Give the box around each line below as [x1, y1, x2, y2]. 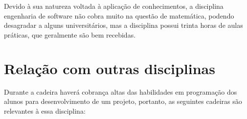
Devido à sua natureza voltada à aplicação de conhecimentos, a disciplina [4, 1, 224, 11]
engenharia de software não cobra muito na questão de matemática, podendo [4, 10, 234, 20]
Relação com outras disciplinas [4, 58, 215, 78]
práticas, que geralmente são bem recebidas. [4, 29, 136, 40]
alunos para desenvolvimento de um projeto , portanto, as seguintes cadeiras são [4, 96, 242, 106]
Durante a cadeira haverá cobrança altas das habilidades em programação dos [4, 86, 237, 97]
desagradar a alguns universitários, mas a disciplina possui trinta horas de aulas [4, 20, 243, 30]
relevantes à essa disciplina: [4, 105, 86, 116]
